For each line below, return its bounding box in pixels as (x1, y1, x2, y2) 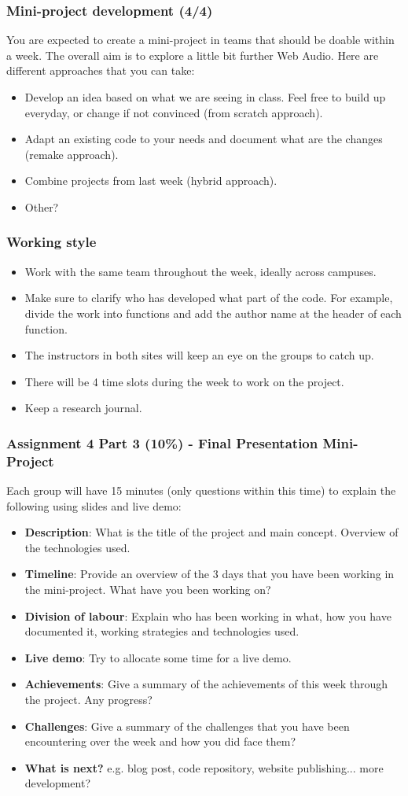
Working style (6, 232, 97, 252)
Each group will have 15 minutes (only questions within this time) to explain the (6, 482, 396, 499)
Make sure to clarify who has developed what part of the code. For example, (24, 289, 393, 306)
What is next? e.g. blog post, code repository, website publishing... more (24, 759, 384, 776)
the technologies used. (24, 539, 130, 555)
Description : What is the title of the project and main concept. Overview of (24, 524, 399, 540)
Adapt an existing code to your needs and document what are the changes (24, 131, 383, 147)
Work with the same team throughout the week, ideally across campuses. (24, 263, 377, 279)
